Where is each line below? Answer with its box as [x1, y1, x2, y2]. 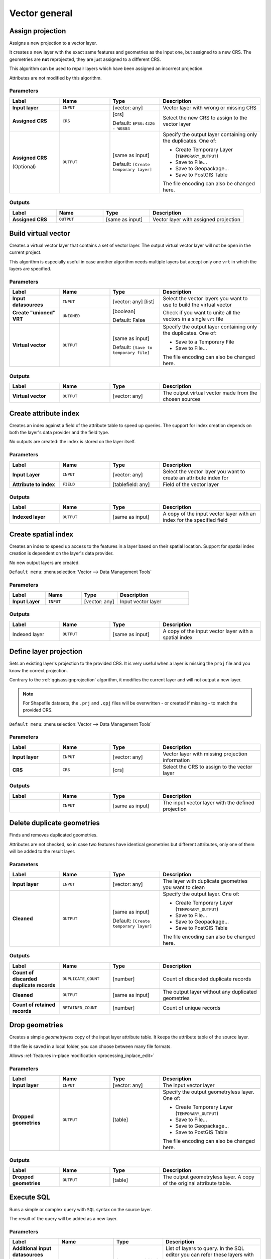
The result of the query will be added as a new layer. [9, 1215, 118, 1221]
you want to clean [163, 884, 205, 891]
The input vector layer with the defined [163, 799, 254, 806]
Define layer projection [9, 647, 83, 656]
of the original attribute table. [163, 1179, 232, 1186]
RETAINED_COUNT [62, 1005, 97, 1011]
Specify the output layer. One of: [163, 890, 240, 897]
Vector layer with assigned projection [152, 216, 241, 223]
